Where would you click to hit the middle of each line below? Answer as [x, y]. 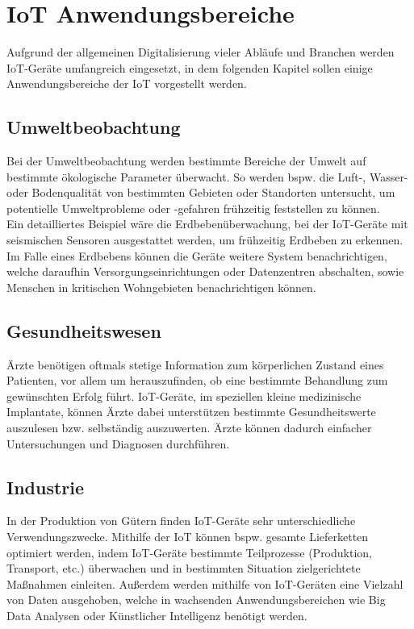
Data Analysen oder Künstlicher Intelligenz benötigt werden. [157, 615]
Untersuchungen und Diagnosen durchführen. [118, 443]
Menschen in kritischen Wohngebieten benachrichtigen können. [161, 287]
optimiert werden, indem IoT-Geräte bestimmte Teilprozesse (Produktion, [189, 552]
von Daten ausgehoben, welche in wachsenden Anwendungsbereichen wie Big [196, 600]
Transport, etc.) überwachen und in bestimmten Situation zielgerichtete [184, 568]
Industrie [46, 487]
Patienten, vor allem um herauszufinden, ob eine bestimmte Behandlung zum [197, 380]
